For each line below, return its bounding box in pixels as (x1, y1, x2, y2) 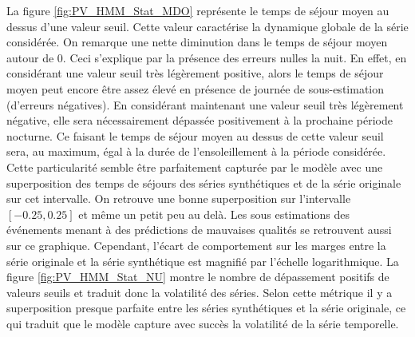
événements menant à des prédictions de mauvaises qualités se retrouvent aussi (6, 221, 392, 238)
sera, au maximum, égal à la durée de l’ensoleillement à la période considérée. (6, 143, 386, 160)
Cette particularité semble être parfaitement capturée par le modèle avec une (6, 158, 383, 175)
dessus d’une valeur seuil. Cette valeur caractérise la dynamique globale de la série (6, 18, 409, 34)
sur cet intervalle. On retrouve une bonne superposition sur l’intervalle (6, 190, 351, 207)
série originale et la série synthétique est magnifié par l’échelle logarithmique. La (6, 252, 399, 269)
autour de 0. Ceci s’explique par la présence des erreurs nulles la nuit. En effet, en (6, 49, 407, 65)
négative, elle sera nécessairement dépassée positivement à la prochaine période (6, 112, 393, 129)
